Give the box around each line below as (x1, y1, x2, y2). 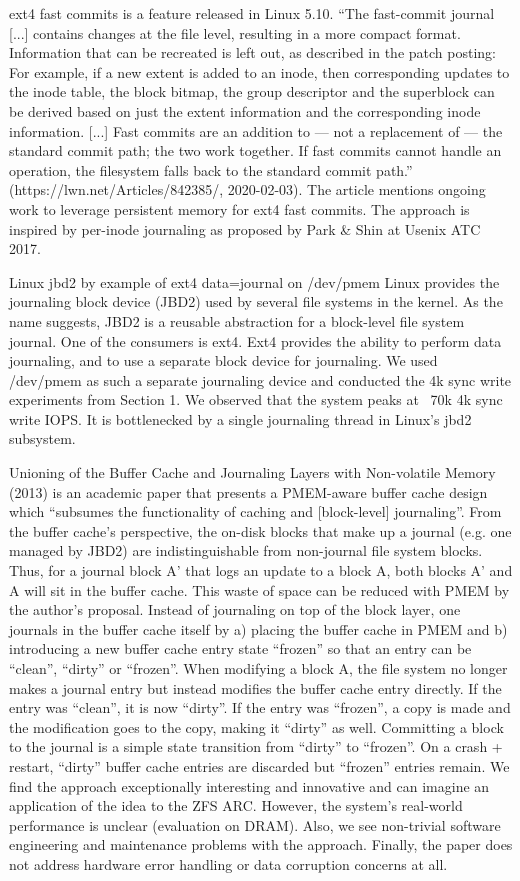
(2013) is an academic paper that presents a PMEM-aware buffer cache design (9, 481, 488, 502)
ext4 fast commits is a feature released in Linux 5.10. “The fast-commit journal (9, 3, 495, 23)
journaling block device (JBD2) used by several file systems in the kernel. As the (9, 291, 503, 312)
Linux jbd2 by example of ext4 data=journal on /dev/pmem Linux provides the (9, 271, 500, 292)
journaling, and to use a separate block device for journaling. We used (9, 350, 438, 371)
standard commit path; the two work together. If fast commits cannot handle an (9, 140, 502, 161)
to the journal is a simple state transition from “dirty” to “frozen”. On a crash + (9, 736, 503, 757)
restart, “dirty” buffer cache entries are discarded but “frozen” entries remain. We (9, 755, 510, 776)
